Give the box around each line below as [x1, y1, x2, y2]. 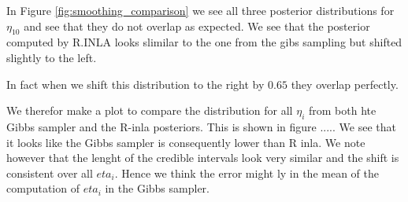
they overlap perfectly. [291, 75, 399, 92]
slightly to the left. [6, 49, 97, 65]
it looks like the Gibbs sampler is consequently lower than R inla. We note [6, 134, 365, 150]
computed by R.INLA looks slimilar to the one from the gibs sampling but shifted [6, 34, 402, 50]
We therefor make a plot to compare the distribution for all [6, 102, 293, 119]
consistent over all [6, 164, 93, 181]
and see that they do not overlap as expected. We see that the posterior [24, 17, 370, 34]
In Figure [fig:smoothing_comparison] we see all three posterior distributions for [6, 2, 395, 18]
